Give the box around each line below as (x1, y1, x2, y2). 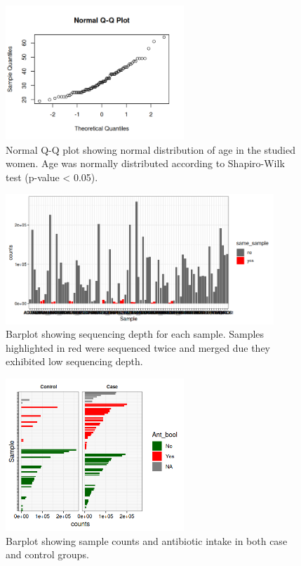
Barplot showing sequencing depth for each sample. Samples (6, 327, 265, 341)
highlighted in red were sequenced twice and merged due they (6, 340, 271, 355)
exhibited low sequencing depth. (6, 354, 143, 369)
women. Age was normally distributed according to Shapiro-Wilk (6, 156, 285, 171)
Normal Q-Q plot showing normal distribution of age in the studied (6, 142, 295, 157)
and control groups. (6, 547, 89, 562)
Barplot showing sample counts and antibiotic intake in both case (6, 533, 288, 548)
